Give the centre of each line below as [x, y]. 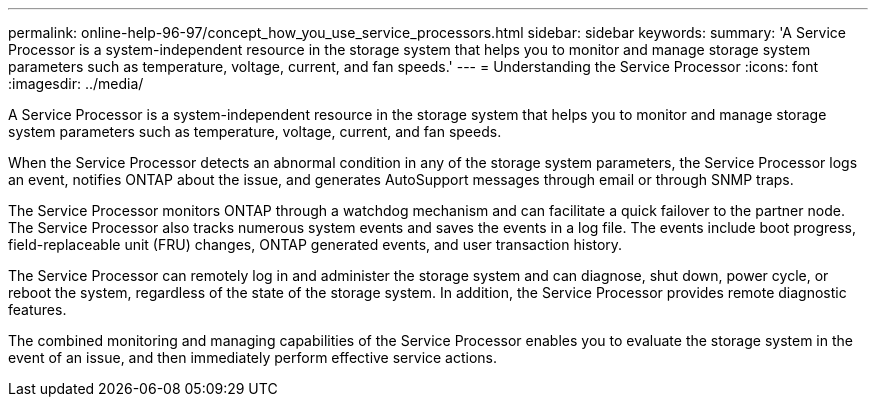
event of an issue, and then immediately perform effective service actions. [253, 357]
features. [37, 309]
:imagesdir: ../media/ [76, 83]
